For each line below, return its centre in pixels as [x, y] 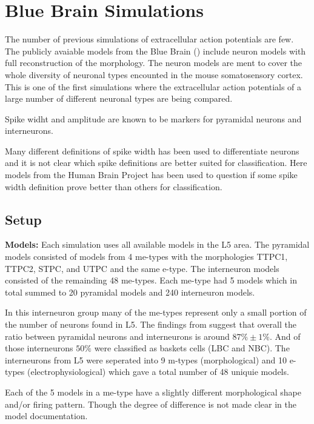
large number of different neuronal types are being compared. [119, 98]
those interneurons [39, 348]
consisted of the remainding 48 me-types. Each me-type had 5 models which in [151, 280]
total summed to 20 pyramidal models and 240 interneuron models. [130, 292]
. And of [285, 336]
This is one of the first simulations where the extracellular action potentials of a [153, 86]
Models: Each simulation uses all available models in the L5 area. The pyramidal [157, 244]
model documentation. [46, 416]
